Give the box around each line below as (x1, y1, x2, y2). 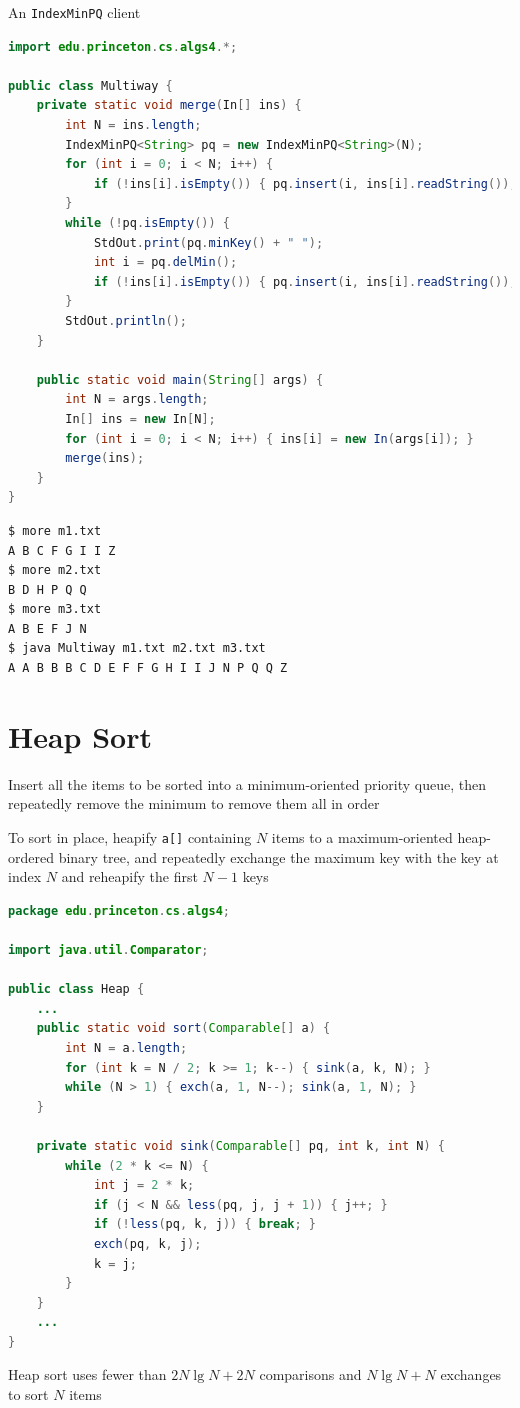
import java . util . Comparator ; (8, 943, 209, 957)
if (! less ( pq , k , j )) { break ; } (93, 1217, 317, 1232)
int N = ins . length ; (65, 118, 202, 133)
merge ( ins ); (65, 451, 145, 466)
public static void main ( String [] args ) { (36, 372, 324, 387)
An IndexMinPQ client (8, 2, 141, 22)
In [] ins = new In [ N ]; (65, 411, 216, 426)
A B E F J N (8, 621, 87, 636)
